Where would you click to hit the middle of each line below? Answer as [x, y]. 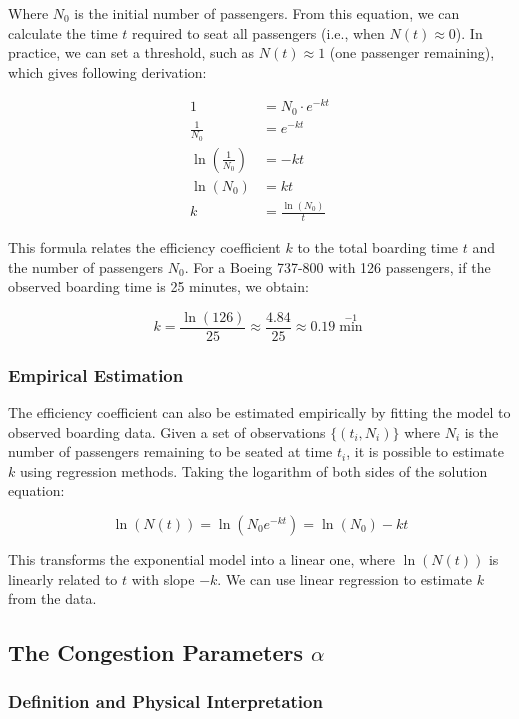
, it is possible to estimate [425, 451]
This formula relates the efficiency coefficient [144, 246]
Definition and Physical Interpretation [165, 701]
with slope [163, 578]
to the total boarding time [378, 246]
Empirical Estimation [96, 374]
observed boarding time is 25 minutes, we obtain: [158, 286]
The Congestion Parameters [155, 652]
